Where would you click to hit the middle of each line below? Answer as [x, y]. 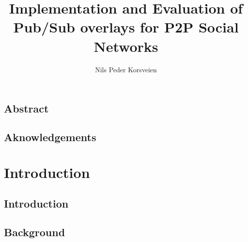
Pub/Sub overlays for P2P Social [126, 27]
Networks [126, 46]
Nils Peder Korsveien [126, 69]
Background [35, 232]
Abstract [26, 108]
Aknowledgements [50, 137]
